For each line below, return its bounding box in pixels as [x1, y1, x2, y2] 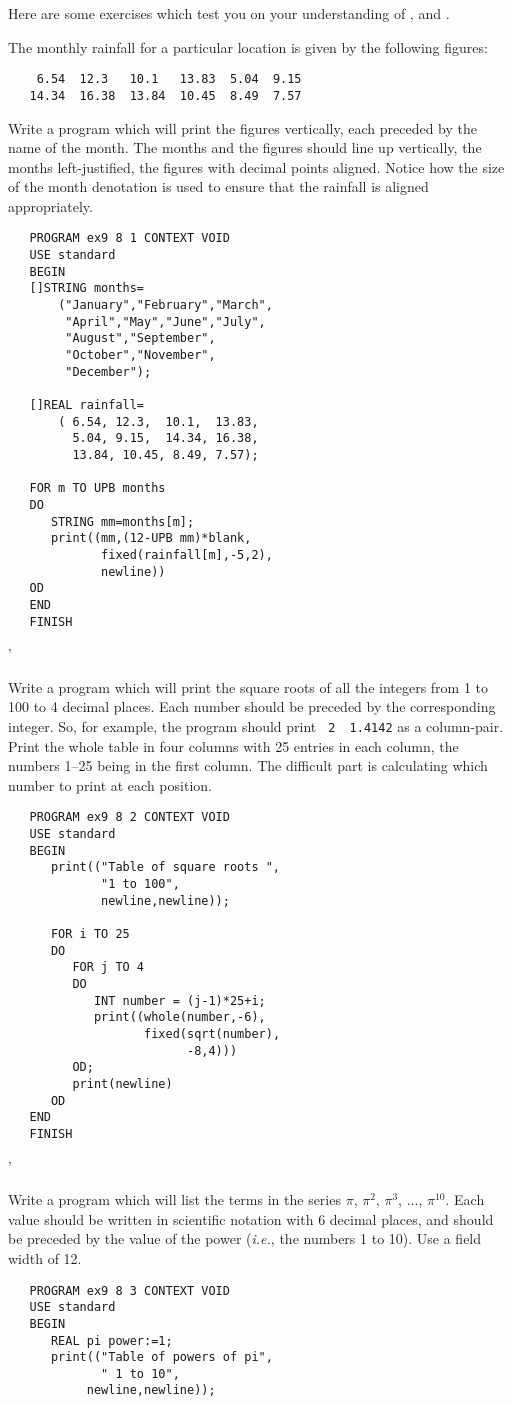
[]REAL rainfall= [29, 398, 145, 413]
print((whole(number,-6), [93, 1010, 266, 1025]
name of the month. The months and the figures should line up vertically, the [8, 137, 482, 158]
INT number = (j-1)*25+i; [93, 993, 266, 1008]
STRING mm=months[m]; [50, 514, 195, 529]
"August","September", [65, 331, 216, 346]
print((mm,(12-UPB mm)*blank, [50, 531, 252, 546]
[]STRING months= [29, 281, 145, 296]
